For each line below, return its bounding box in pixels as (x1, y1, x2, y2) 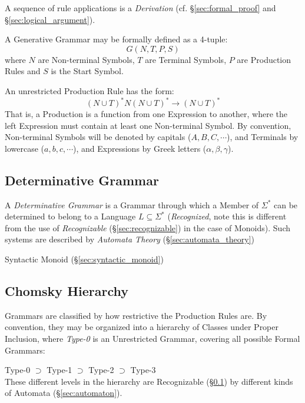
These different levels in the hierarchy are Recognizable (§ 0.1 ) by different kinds (5, 375, 293, 387)
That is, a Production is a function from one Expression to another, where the (5, 108, 288, 120)
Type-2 (88, 364, 114, 376)
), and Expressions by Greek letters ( (73, 142, 207, 154)
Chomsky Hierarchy (5, 282, 128, 299)
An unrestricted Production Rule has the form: (5, 84, 174, 96)
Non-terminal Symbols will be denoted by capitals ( (5, 131, 191, 143)
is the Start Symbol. (51, 65, 124, 77)
